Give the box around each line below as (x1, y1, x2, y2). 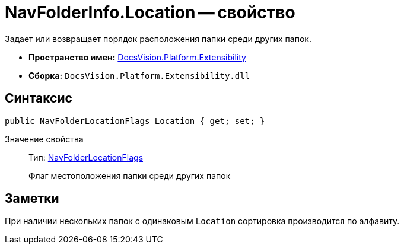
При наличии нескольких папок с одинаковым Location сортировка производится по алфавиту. (5, 216, 400, 226)
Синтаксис (5, 91, 72, 106)
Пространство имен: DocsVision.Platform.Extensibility (28, 52, 246, 62)
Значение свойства (5, 133, 84, 144)
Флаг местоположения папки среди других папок (28, 170, 231, 181)
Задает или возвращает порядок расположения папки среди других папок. (5, 33, 311, 44)
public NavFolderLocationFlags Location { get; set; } (5, 116, 265, 126)
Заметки (5, 191, 59, 206)
